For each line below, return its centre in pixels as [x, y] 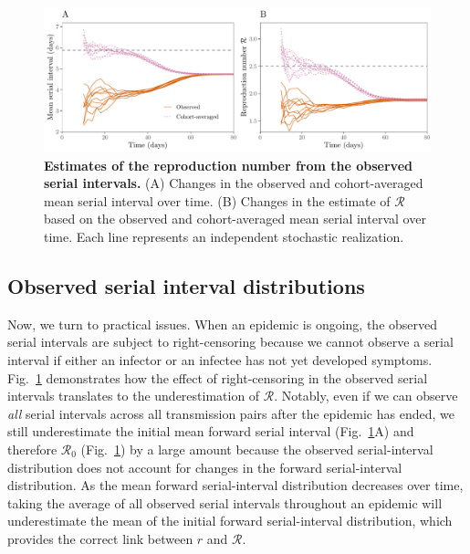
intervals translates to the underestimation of [134, 396]
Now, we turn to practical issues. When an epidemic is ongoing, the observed [223, 324]
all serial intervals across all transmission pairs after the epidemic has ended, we [231, 413]
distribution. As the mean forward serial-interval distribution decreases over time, [235, 485]
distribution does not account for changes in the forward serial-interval [205, 467]
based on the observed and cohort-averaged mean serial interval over [235, 219]
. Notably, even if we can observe [366, 396]
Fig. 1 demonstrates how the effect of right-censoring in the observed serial [218, 377]
